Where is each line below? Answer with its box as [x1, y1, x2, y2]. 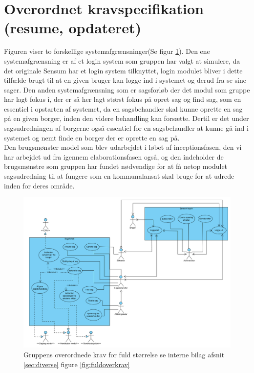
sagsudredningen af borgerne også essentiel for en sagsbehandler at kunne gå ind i [4, 123, 249, 133]
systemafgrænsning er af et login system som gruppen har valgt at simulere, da [4, 55, 240, 66]
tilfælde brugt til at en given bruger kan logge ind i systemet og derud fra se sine [4, 75, 246, 85]
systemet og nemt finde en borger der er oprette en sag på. [4, 132, 180, 142]
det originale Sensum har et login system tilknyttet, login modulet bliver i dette [4, 65, 243, 75]
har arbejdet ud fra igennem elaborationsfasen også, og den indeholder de [4, 151, 224, 162]
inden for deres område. [4, 180, 75, 190]
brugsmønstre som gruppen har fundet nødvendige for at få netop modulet [4, 161, 228, 171]
